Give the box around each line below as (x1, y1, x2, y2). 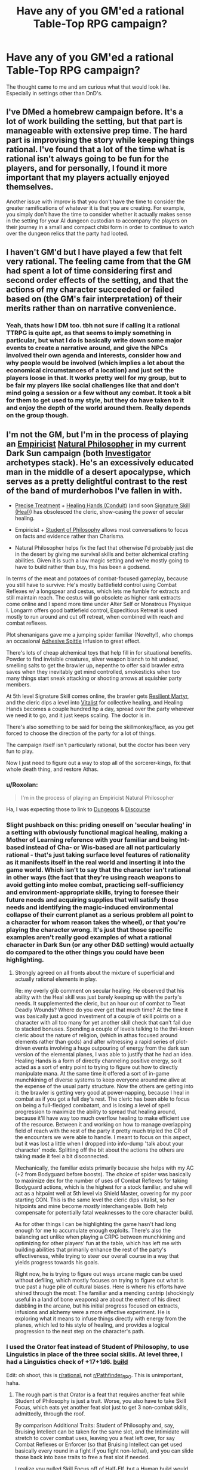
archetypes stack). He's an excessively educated (6, 457, 194, 468)
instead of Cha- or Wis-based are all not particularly (26, 844, 181, 852)
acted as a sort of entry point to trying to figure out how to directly (14, 1064, 178, 1071)
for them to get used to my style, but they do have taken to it (6, 396, 184, 405)
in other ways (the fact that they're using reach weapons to (6, 873, 181, 882)
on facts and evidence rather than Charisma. (14, 532, 125, 540)
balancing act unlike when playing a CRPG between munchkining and (14, 1233, 186, 1240)
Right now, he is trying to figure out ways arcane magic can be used (14, 1270, 183, 1278)
